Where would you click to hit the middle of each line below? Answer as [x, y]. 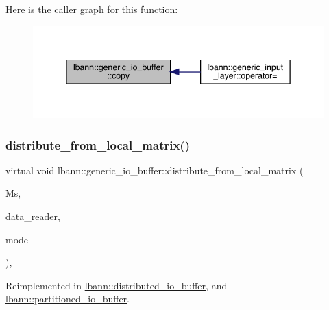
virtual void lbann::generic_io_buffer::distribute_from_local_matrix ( [155, 170]
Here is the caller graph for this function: [92, 9]
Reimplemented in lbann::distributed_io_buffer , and [117, 285]
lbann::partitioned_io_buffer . [68, 299]
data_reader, [33, 216]
